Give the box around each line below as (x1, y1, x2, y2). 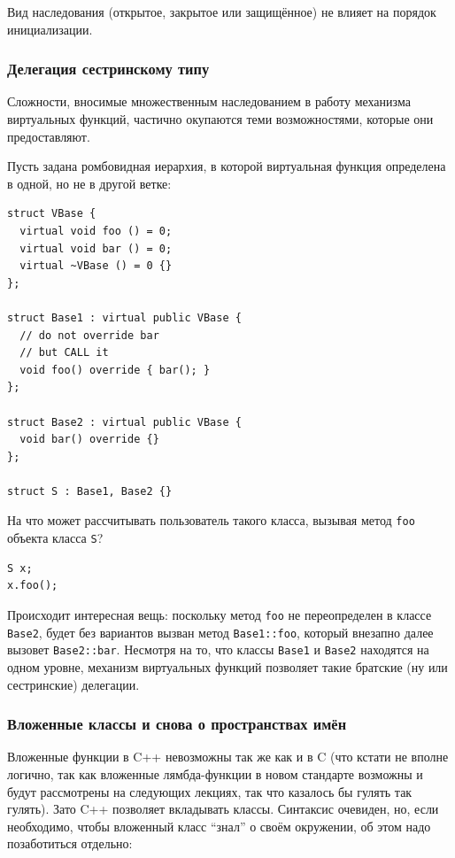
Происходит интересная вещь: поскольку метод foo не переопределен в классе (7, 605, 432, 623)
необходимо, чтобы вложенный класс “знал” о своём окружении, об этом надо (7, 816, 431, 835)
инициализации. (7, 19, 93, 38)
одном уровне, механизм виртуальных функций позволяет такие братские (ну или (7, 657, 448, 676)
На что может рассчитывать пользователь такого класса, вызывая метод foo (7, 511, 415, 529)
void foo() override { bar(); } (19, 363, 211, 376)
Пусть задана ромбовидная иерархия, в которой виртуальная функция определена (7, 157, 446, 175)
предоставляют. (7, 127, 90, 145)
